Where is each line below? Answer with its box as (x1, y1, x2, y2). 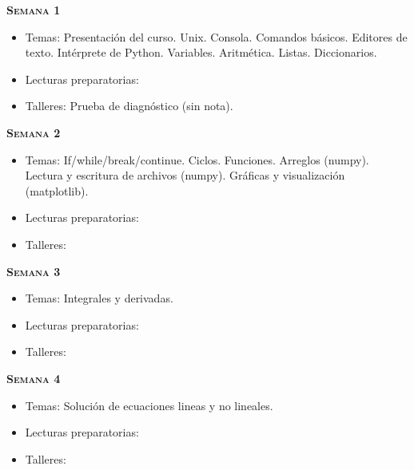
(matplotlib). (25, 182, 89, 199)
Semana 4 (6, 369, 61, 386)
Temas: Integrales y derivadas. (25, 290, 173, 306)
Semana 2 (6, 124, 61, 140)
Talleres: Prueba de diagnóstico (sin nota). (25, 97, 233, 114)
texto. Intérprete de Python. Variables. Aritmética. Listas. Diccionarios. (25, 44, 377, 61)
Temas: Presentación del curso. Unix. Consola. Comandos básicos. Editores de (25, 28, 408, 45)
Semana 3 (6, 263, 61, 279)
